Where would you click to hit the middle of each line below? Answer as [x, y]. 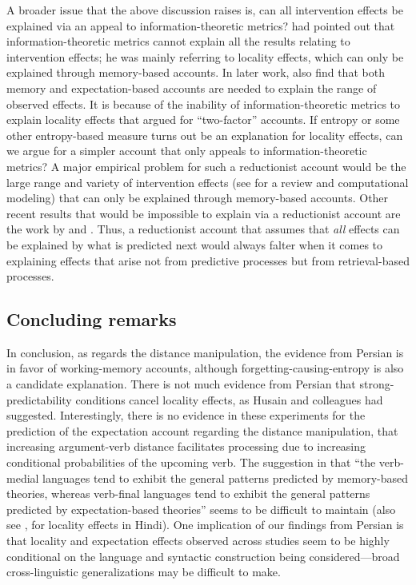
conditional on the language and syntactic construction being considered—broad [203, 556]
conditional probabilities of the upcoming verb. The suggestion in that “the [191, 462]
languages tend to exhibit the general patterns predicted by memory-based [226, 478]
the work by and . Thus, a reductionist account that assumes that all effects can [203, 229]
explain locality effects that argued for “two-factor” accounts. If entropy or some [203, 119]
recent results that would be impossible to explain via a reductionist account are [204, 213]
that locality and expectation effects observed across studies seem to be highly [198, 541]
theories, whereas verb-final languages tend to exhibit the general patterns [188, 493]
